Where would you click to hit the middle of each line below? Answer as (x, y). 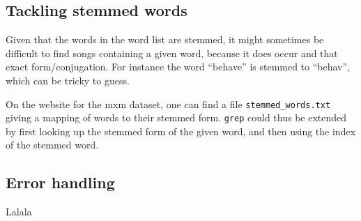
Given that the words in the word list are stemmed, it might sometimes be (165, 39)
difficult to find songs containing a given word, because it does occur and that (172, 53)
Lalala (19, 212)
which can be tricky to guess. (68, 80)
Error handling (60, 182)
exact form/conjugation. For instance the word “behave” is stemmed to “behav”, (178, 67)
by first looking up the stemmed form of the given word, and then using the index (181, 131)
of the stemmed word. (52, 145)
